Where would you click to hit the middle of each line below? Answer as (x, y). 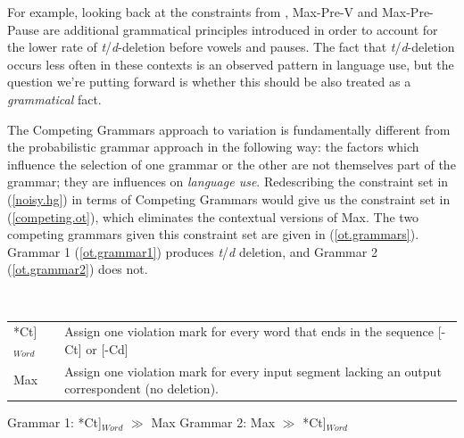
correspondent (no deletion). (141, 388)
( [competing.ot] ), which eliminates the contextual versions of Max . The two (213, 216)
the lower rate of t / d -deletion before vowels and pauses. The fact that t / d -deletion (231, 47)
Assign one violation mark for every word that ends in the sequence (249, 331)
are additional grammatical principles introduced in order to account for (240, 29)
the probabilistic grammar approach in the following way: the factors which (213, 147)
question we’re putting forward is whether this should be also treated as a (209, 82)
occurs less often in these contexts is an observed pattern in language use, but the (231, 64)
